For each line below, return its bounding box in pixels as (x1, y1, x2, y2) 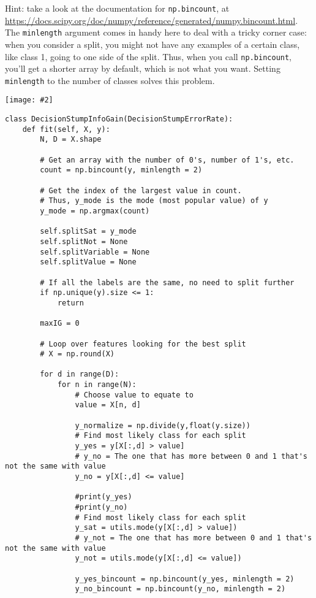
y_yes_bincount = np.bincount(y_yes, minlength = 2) (75, 574, 295, 583)
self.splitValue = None (40, 258, 137, 267)
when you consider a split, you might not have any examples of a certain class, (5, 37, 300, 50)
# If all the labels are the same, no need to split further (40, 278, 295, 287)
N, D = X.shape (40, 135, 102, 144)
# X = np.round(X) (40, 350, 115, 359)
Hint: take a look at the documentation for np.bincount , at (5, 2, 230, 14)
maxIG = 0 (40, 319, 80, 328)
